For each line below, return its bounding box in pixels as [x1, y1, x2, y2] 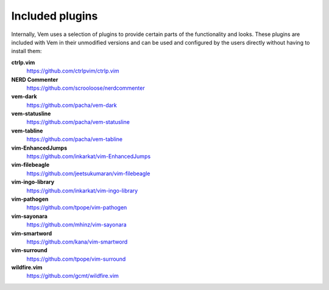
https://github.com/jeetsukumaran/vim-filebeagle [26, 170, 150, 177]
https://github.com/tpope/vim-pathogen [26, 204, 127, 211]
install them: [11, 48, 42, 55]
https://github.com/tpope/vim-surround [26, 255, 126, 263]
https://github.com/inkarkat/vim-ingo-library [26, 187, 138, 194]
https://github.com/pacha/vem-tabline [26, 136, 123, 143]
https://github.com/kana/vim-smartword [26, 238, 128, 245]
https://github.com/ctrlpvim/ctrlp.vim [26, 67, 119, 74]
